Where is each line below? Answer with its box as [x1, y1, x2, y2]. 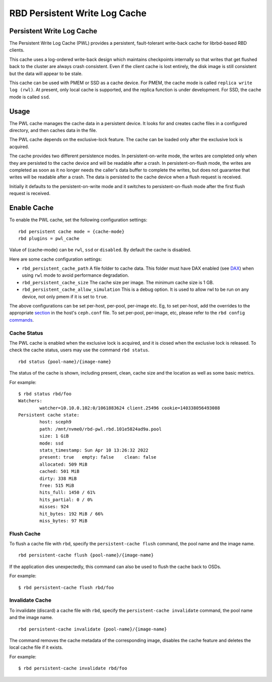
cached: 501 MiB [39, 469, 80, 474]
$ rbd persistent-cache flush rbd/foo [18, 585, 114, 590]
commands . [9, 317, 34, 323]
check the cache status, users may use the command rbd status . [9, 347, 150, 353]
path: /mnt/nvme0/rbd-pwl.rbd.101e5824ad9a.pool [39, 426, 162, 432]
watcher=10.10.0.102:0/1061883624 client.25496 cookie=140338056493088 [39, 405, 220, 411]
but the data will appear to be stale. [9, 71, 83, 77]
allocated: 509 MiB [39, 461, 88, 467]
